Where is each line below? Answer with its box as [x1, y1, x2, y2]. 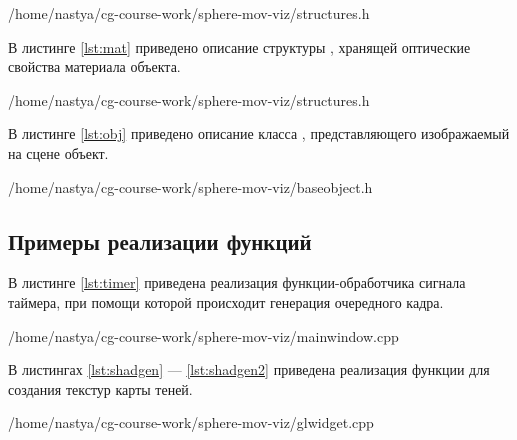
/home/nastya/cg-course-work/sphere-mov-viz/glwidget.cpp [8, 412, 374, 433]
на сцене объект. [8, 142, 109, 163]
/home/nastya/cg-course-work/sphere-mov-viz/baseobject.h [8, 176, 373, 197]
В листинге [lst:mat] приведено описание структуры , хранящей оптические [8, 36, 471, 57]
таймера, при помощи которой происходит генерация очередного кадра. [8, 291, 444, 312]
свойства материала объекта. [8, 56, 181, 77]
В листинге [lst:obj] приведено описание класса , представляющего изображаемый [8, 123, 510, 144]
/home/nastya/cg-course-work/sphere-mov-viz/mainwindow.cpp [8, 325, 399, 346]
